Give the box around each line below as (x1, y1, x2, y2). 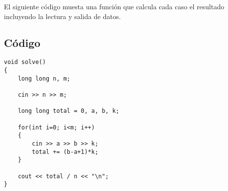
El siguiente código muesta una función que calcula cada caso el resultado (4, 1, 225, 11)
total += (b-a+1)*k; (32, 148, 99, 155)
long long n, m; (18, 75, 71, 82)
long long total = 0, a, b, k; (18, 107, 120, 115)
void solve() (4, 59, 46, 66)
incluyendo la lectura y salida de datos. (4, 11, 121, 21)
